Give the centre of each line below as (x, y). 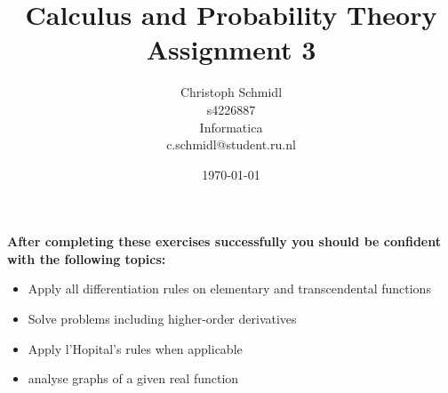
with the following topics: (87, 258)
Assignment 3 (231, 49)
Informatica (231, 127)
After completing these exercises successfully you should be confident (224, 241)
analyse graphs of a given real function (133, 378)
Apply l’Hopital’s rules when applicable (135, 348)
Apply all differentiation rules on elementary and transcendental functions (229, 289)
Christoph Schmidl (231, 92)
